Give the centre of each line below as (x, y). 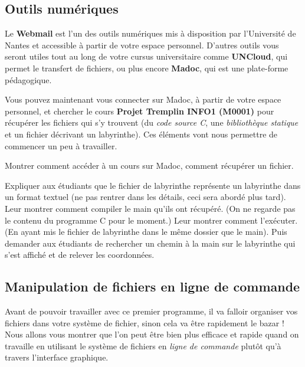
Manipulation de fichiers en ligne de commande (152, 286)
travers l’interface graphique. (57, 357)
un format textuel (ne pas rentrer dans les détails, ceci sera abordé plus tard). (145, 197)
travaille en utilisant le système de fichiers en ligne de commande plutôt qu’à (143, 345)
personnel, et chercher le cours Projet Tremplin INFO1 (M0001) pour (140, 111)
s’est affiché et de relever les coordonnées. (80, 255)
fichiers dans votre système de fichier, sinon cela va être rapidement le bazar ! (145, 322)
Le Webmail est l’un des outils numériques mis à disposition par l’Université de (150, 33)
